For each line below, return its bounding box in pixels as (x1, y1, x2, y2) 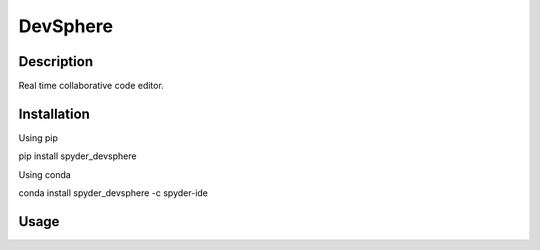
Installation (18, 105, 90, 122)
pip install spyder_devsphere (18, 150, 137, 162)
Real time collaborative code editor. (18, 80, 164, 92)
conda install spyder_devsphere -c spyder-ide (18, 187, 209, 199)
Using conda (18, 168, 72, 180)
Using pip (18, 131, 59, 144)
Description (18, 53, 94, 70)
